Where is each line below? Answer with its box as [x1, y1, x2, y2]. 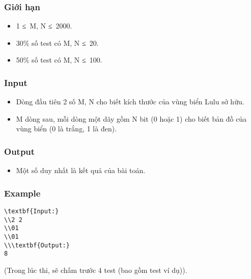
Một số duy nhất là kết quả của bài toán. [16, 165, 146, 176]
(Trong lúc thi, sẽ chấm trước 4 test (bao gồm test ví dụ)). [4, 264, 187, 275]
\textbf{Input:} [4, 208, 59, 215]
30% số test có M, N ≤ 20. [16, 37, 99, 48]
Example [4, 186, 41, 199]
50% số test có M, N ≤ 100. [16, 54, 102, 65]
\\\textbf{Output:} [4, 241, 70, 249]
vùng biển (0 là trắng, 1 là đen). [16, 123, 117, 134]
